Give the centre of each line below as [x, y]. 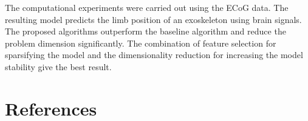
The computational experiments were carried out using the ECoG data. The [147, 7]
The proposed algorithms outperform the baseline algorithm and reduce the [145, 31]
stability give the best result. [58, 66]
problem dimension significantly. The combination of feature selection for [141, 43]
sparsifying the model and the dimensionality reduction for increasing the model [154, 55]
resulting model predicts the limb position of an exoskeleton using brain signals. [153, 19]
